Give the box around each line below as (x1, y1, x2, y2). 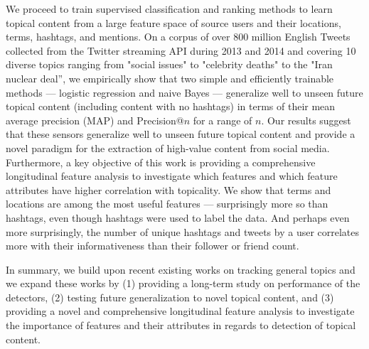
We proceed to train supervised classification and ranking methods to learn (6, 1, 333, 16)
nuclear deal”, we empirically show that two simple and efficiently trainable (6, 70, 334, 85)
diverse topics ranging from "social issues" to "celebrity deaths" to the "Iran (6, 57, 333, 72)
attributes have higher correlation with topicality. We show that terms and (6, 182, 331, 197)
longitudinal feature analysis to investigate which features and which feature (6, 168, 338, 183)
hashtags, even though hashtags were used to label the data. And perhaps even (6, 210, 350, 225)
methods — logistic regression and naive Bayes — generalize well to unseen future (6, 85, 363, 100)
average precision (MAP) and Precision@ (6, 112, 184, 127)
